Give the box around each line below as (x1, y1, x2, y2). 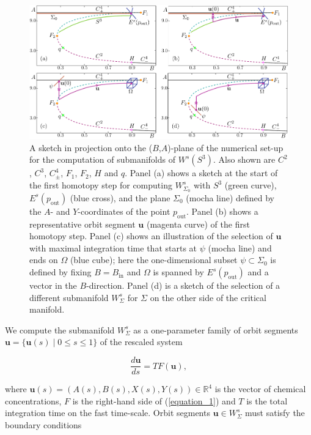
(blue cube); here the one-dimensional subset (70, 253, 238, 266)
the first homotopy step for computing (29, 179, 172, 191)
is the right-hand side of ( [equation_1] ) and (72, 394, 236, 407)
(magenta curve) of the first (146, 217, 250, 230)
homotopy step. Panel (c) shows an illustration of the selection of (29, 229, 273, 242)
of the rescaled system (100, 335, 183, 348)
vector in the (29, 279, 77, 292)
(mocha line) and (208, 241, 272, 254)
